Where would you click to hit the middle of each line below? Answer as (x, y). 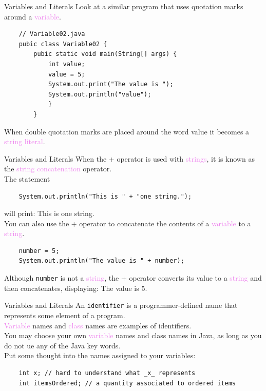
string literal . (25, 141)
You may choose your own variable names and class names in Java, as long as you (133, 335)
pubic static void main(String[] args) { (105, 54)
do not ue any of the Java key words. (62, 345)
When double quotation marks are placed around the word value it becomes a (127, 131)
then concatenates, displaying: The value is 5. (76, 288)
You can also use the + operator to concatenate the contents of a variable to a (128, 223)
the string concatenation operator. (58, 169)
